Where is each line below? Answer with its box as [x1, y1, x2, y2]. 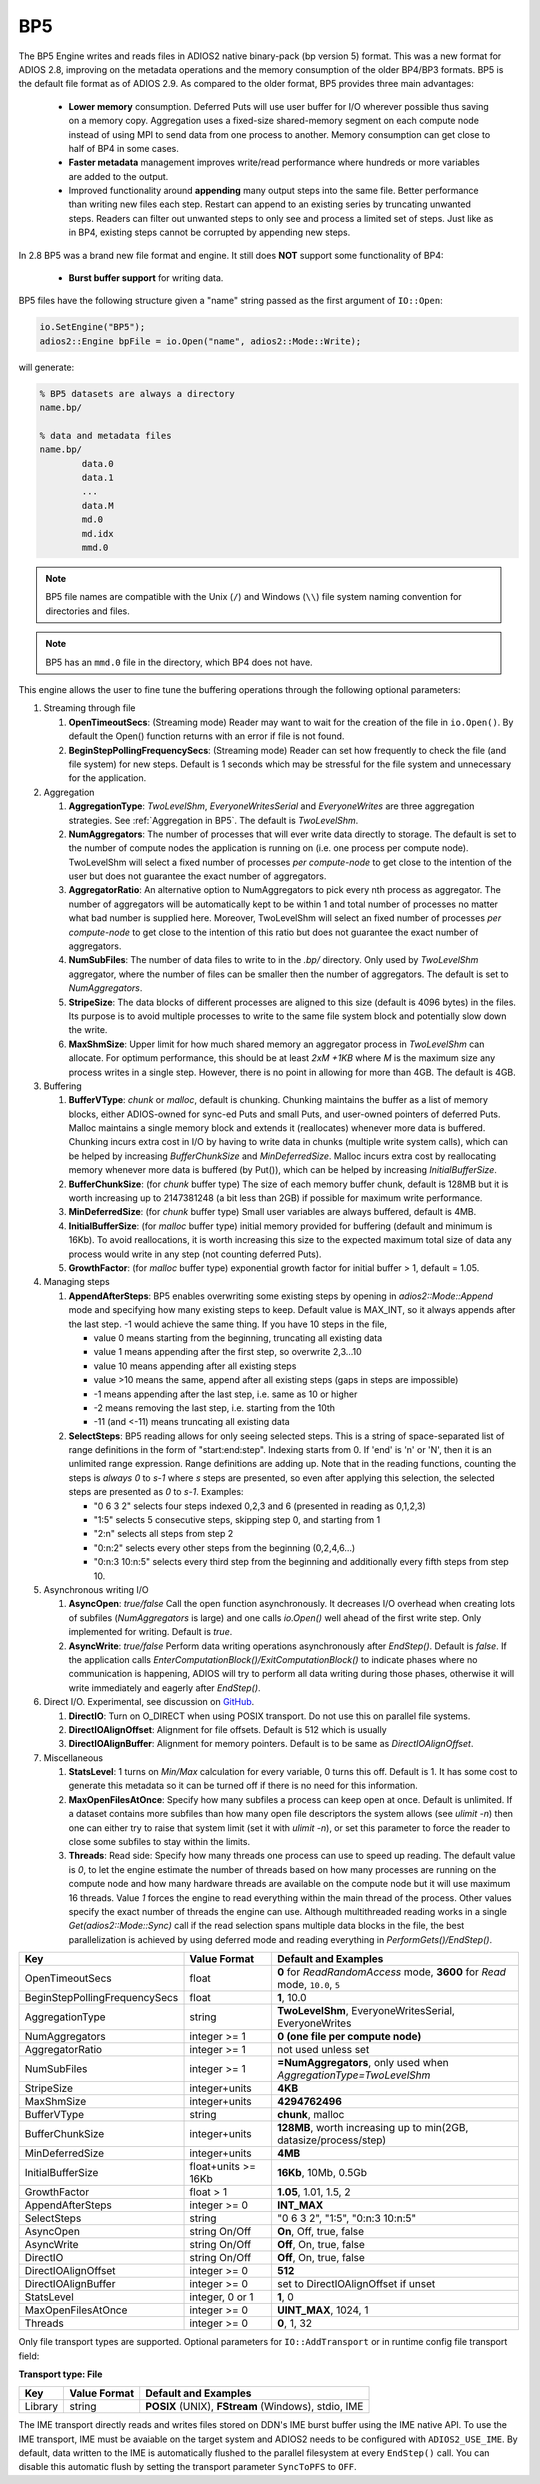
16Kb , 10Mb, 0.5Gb [276, 2166, 368, 2180]
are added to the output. [68, 170, 169, 182]
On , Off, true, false [276, 2225, 365, 2239]
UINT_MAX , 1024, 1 [276, 2303, 369, 2317]
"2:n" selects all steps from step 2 [93, 1528, 234, 1540]
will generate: [18, 361, 75, 373]
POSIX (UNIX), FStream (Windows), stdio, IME [145, 2400, 364, 2414]
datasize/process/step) [276, 2133, 387, 2147]
